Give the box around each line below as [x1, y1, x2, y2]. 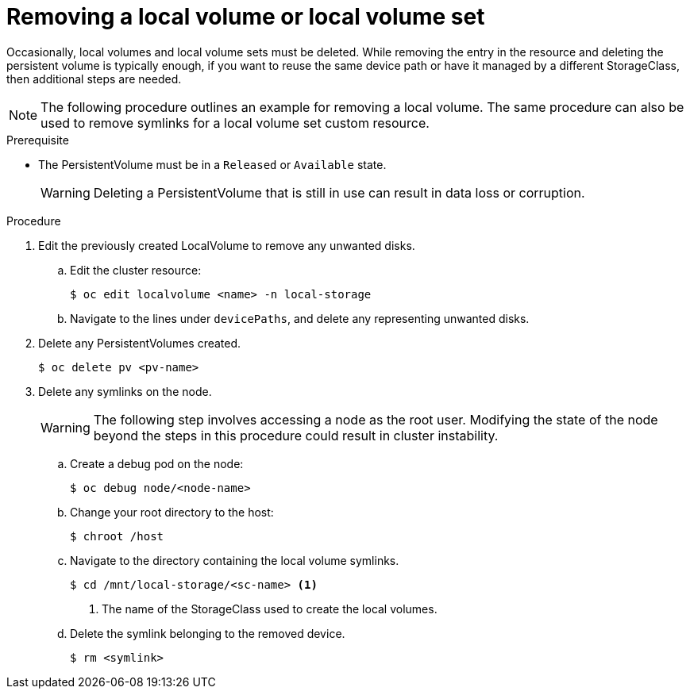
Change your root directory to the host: [70, 505, 274, 519]
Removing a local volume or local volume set [6, 3, 485, 30]
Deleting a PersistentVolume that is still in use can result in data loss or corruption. [93, 184, 585, 201]
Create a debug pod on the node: [70, 456, 244, 470]
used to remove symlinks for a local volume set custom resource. [40, 114, 430, 131]
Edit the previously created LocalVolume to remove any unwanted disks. [38, 238, 415, 252]
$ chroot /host [70, 529, 164, 543]
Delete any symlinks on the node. [38, 384, 212, 398]
